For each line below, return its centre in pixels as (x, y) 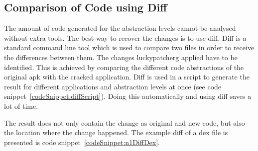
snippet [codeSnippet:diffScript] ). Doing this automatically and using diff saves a (128, 96)
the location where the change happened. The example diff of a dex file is (116, 132)
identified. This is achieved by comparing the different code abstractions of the (124, 67)
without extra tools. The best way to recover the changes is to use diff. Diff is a (125, 38)
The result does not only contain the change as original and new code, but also (125, 122)
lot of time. (21, 106)
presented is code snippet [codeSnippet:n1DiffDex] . (82, 142)
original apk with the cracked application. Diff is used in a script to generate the (127, 77)
